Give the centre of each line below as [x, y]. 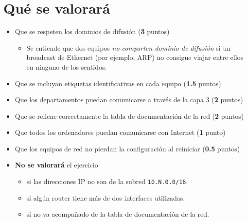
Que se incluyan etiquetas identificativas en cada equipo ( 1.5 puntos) [118, 83]
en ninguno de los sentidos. [67, 66]
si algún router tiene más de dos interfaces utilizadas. [106, 197]
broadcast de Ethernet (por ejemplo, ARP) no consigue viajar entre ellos [135, 57]
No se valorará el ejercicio [56, 165]
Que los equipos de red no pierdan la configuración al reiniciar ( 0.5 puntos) [127, 148]
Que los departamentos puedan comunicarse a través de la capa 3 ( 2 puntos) [129, 100]
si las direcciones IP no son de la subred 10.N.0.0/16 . [107, 181]
